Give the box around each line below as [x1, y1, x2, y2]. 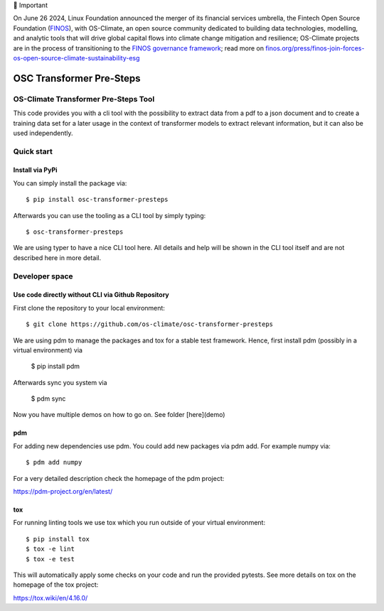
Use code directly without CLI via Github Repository [13, 291, 170, 299]
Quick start [13, 146, 53, 156]
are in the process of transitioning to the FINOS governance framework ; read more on [13, 43, 265, 53]
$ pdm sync [31, 394, 66, 403]
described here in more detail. [13, 253, 102, 262]
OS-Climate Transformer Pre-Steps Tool [13, 94, 155, 104]
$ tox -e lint [26, 545, 75, 553]
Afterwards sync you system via [13, 378, 107, 386]
